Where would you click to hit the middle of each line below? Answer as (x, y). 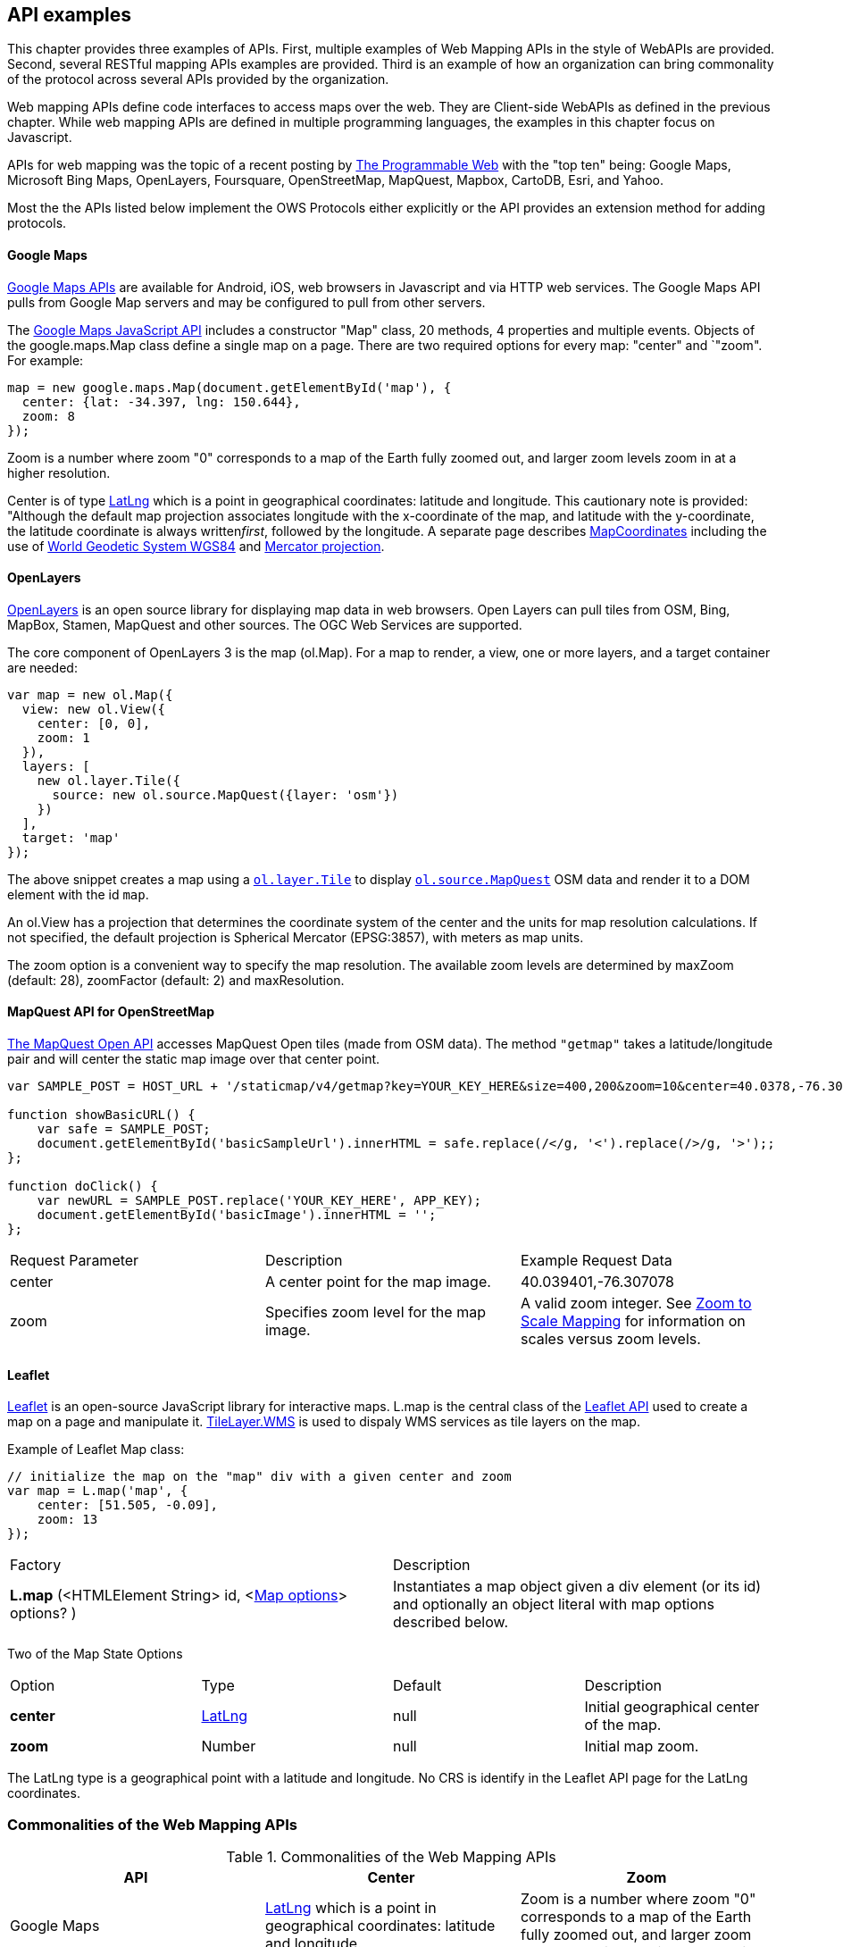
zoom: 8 (48, 416)
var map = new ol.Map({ (90, 694)
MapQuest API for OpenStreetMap (111, 1012)
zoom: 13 (67, 1520)
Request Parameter (75, 1261)
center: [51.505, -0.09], (128, 1505)
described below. (451, 1622)
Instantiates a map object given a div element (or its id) (577, 1587)
